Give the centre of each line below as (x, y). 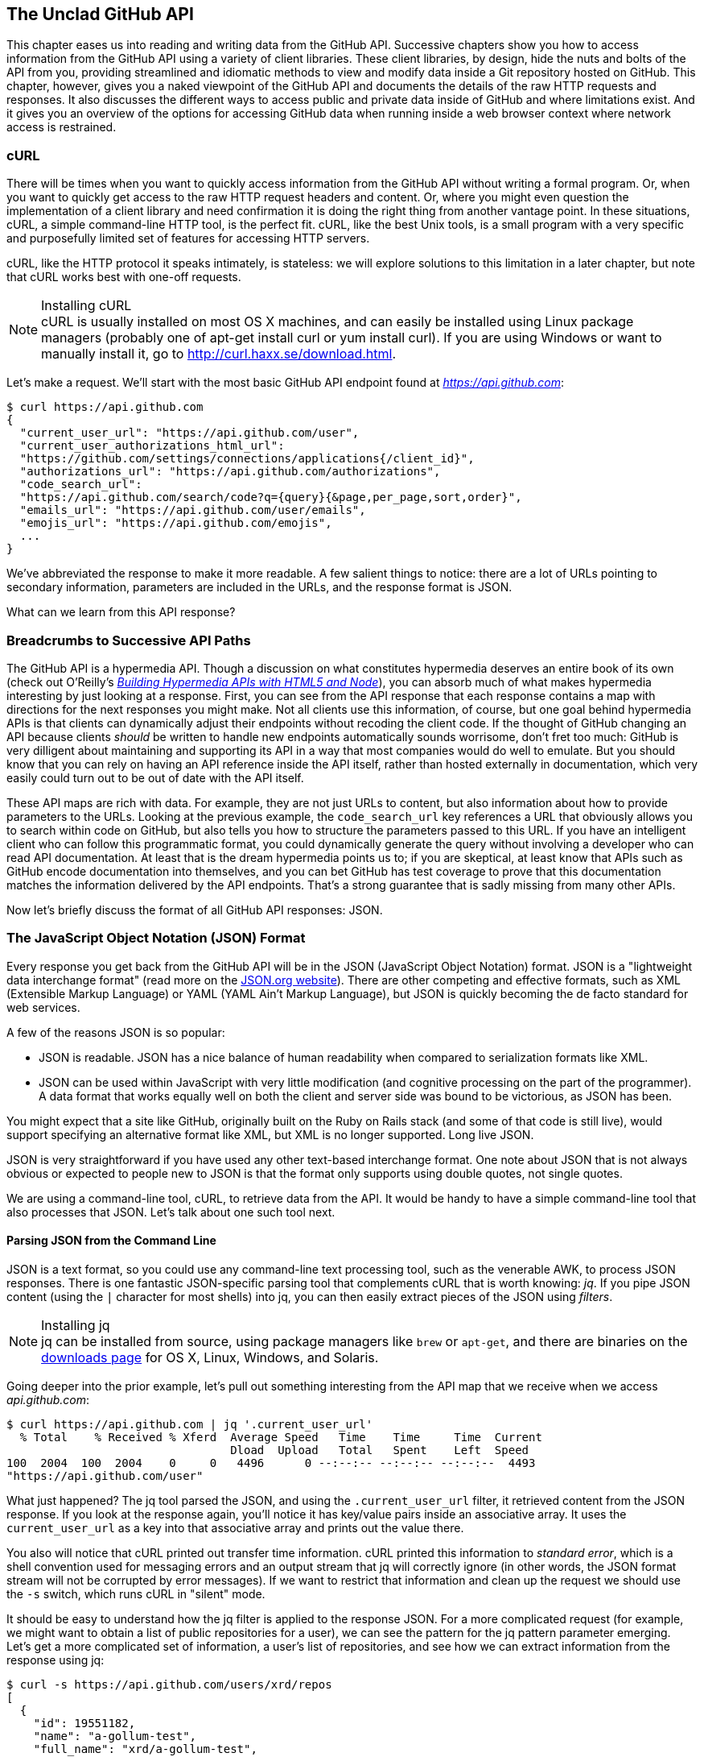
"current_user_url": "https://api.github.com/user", (189, 433)
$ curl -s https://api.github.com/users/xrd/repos (169, 1684)
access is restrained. (62, 127)
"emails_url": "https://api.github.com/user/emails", (193, 510)
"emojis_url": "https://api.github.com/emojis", (176, 523)
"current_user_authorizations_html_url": (152, 446)
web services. (43, 1007)
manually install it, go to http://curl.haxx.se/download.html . (219, 354)
